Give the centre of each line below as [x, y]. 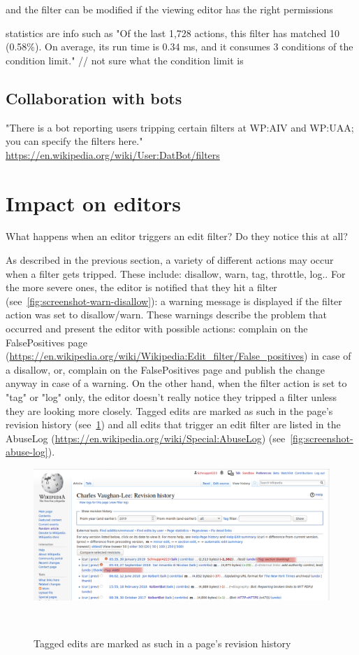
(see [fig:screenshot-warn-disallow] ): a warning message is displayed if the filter [174, 301]
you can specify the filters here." [74, 141]
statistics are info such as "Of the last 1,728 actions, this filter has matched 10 [173, 33]
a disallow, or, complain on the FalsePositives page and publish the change [165, 369]
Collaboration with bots [94, 98]
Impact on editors [94, 203]
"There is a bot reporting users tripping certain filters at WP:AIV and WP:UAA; [180, 127]
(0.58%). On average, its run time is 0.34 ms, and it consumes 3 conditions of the [179, 47]
